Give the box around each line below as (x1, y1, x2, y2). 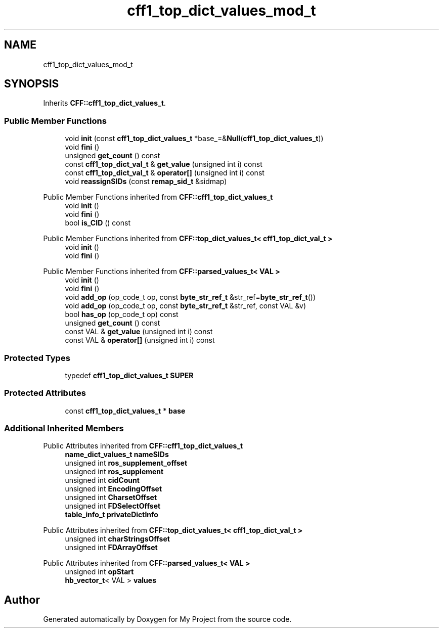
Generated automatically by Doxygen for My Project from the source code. (43, 615, 292, 624)
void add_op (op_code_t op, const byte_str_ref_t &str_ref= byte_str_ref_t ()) (65, 293, 316, 302)
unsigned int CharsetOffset (65, 493, 157, 502)
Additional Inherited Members (4, 423, 124, 434)
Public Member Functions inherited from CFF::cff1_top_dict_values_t (43, 193, 273, 202)
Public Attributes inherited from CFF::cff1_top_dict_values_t (43, 441, 243, 450)
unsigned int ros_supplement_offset (65, 459, 188, 468)
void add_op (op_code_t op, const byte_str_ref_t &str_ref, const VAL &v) (65, 301, 306, 310)
